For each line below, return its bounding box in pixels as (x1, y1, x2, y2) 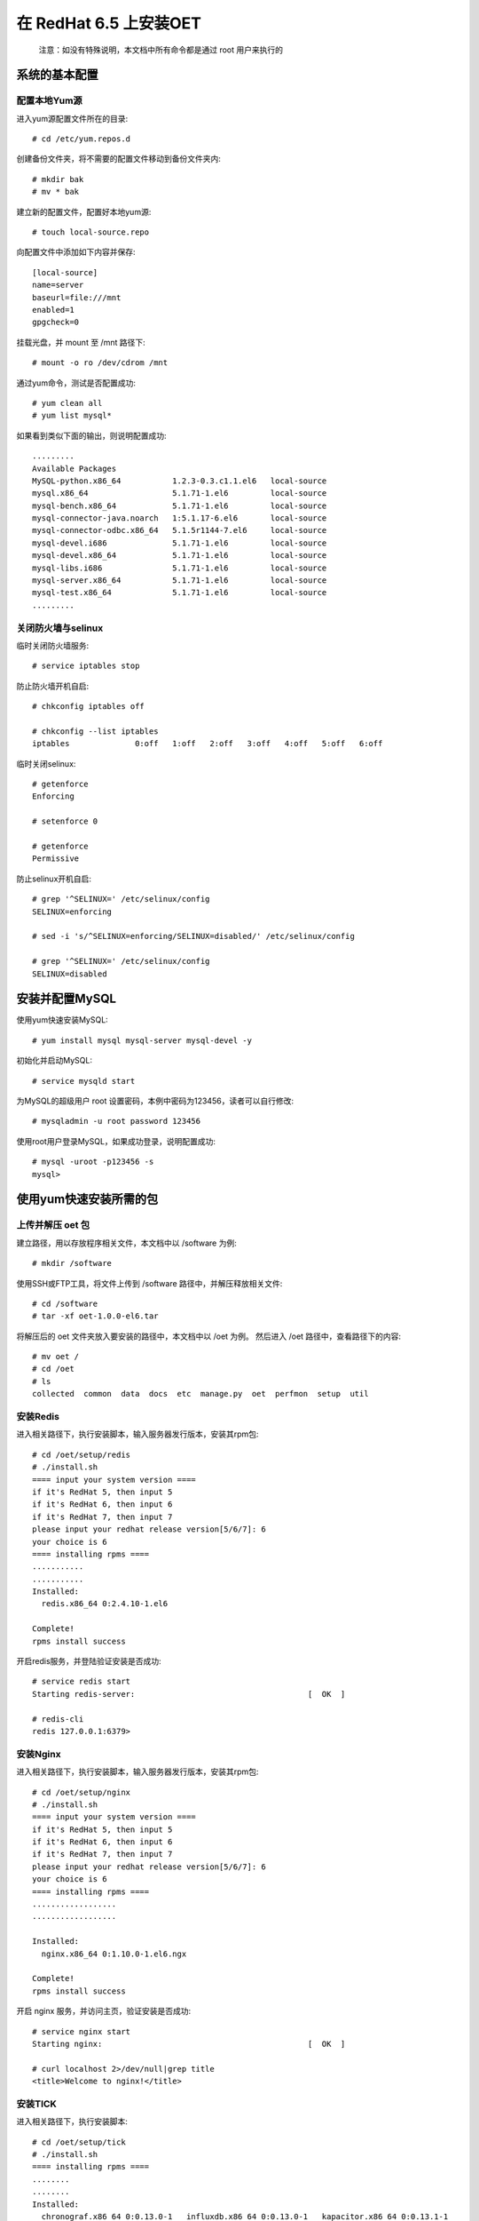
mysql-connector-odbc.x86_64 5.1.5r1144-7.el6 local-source (32, 525, 327, 536)
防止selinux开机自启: (16, 873, 92, 884)
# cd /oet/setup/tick (32, 2137, 126, 2147)
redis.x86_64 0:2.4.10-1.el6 (41, 1599, 169, 1609)
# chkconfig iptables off (32, 702, 145, 712)
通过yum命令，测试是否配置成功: (16, 378, 137, 388)
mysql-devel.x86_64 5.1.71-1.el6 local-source (32, 551, 327, 561)
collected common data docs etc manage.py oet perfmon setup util (32, 1389, 369, 1399)
